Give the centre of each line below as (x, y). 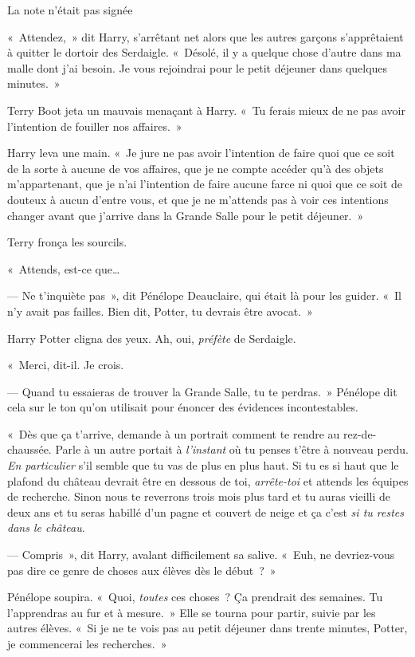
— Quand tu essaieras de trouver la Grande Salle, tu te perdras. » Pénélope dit (202, 391)
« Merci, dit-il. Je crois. (66, 365)
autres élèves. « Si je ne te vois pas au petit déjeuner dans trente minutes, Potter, (207, 628)
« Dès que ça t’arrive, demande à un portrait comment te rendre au (174, 433)
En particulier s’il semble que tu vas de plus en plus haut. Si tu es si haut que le (203, 465)
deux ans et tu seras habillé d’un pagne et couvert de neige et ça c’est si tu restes (206, 511)
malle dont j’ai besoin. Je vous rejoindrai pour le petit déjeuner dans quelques (198, 67)
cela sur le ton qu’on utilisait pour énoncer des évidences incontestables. (183, 407)
